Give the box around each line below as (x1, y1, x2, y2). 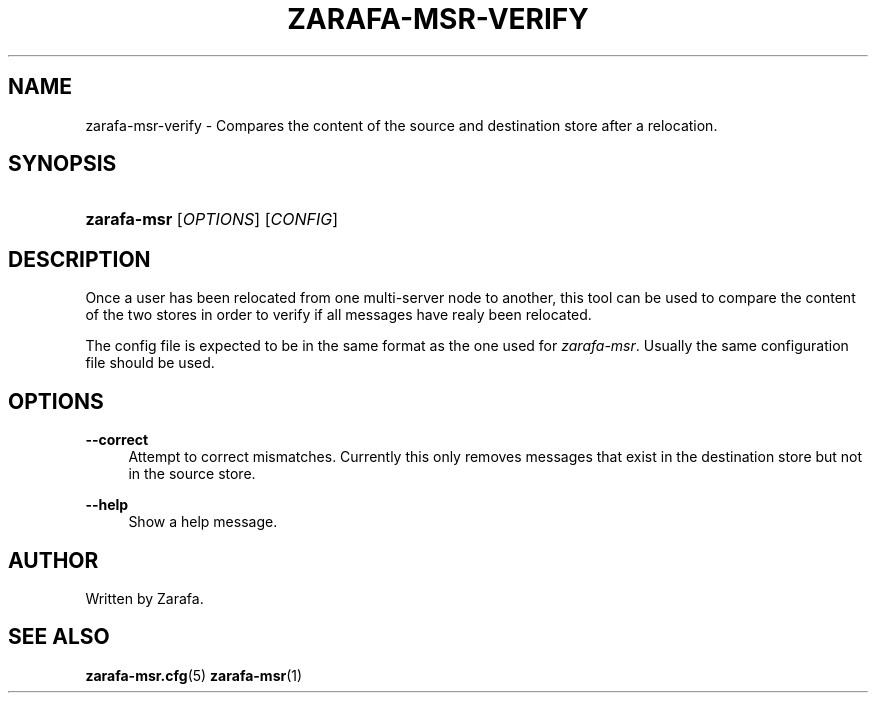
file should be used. (85, 354, 215, 372)
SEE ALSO (8, 624, 110, 650)
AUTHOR (8, 547, 99, 573)
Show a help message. (128, 513, 278, 531)
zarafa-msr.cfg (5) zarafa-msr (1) (85, 666, 303, 684)
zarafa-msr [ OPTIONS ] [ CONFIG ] (85, 209, 338, 230)
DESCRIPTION (8, 246, 151, 272)
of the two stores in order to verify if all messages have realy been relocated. (85, 306, 592, 324)
